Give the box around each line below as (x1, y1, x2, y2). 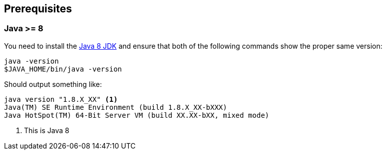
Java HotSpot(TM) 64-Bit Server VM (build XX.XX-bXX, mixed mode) (4, 111, 270, 119)
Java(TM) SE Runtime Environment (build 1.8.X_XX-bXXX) (4, 103, 227, 111)
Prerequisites (4, 2, 72, 15)
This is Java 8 (24, 126, 69, 135)
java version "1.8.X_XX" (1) (4, 95, 118, 103)
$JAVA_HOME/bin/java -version (4, 65, 122, 73)
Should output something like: (4, 79, 102, 88)
